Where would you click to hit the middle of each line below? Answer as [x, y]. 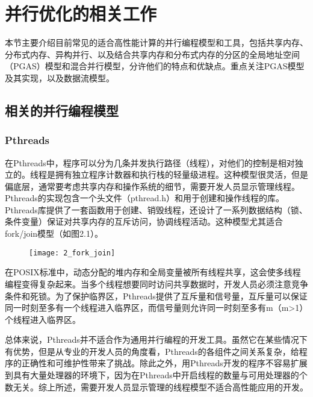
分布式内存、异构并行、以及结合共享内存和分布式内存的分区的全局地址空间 [152, 54]
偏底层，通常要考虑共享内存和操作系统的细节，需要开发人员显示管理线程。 [152, 186]
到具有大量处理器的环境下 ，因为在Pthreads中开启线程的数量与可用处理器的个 [156, 375]
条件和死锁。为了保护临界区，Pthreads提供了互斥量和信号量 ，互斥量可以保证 [156, 295]
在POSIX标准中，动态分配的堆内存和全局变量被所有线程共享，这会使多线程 [153, 272]
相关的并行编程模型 [62, 110]
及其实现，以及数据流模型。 [60, 77]
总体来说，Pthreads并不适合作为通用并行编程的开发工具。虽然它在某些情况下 [156, 339]
